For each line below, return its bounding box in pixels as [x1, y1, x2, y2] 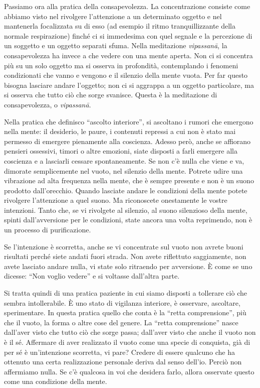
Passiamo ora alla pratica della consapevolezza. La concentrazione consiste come [4, 1, 250, 11]
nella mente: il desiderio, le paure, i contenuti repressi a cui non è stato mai [4, 126, 236, 137]
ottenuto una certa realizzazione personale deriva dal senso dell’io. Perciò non [4, 356, 242, 367]
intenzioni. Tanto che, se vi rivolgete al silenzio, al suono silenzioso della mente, [4, 204, 247, 215]
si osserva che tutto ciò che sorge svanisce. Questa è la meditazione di [4, 89, 217, 100]
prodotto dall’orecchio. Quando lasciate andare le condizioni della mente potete [4, 185, 247, 195]
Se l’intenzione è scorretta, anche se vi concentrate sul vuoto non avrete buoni [4, 241, 243, 251]
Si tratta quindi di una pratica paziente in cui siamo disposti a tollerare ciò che [4, 288, 247, 298]
